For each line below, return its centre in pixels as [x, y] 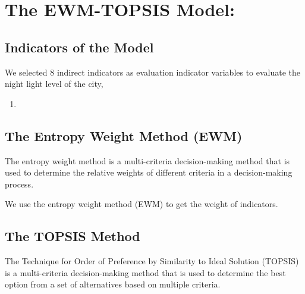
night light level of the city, [54, 84]
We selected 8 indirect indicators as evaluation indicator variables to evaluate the [153, 72]
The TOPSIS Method [73, 236]
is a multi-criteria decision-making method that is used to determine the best [145, 272]
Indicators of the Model [79, 47]
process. [19, 184]
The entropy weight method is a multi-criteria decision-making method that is [147, 160]
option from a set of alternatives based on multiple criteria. [113, 284]
